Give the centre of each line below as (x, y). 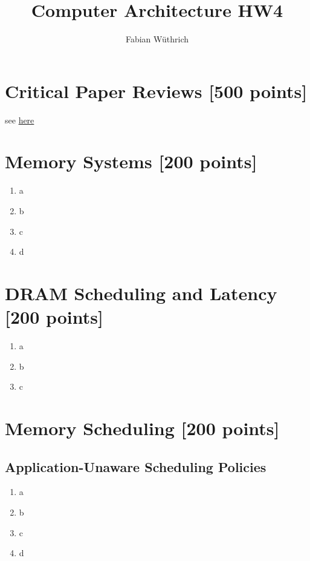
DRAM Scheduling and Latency (141, 293)
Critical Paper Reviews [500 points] (156, 90)
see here (20, 120)
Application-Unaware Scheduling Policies (136, 466)
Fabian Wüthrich (157, 39)
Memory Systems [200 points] (131, 161)
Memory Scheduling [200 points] (142, 428)
